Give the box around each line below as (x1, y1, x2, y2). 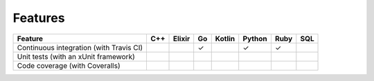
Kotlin (215, 34, 235, 43)
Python (242, 34, 267, 43)
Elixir (173, 34, 190, 43)
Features (12, 10, 65, 25)
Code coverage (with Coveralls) (17, 60, 121, 70)
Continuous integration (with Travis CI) (17, 43, 143, 52)
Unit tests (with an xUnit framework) (17, 51, 135, 61)
